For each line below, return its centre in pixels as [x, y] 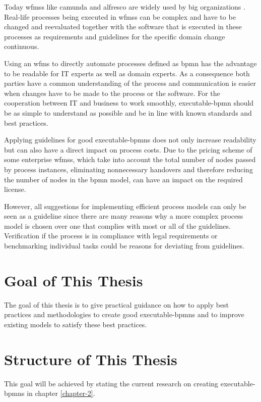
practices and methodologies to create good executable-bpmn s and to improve [124, 314]
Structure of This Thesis [91, 359]
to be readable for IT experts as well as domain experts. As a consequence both [127, 73]
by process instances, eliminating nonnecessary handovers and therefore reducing [128, 169]
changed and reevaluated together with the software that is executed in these [123, 27]
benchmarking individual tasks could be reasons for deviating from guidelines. [124, 246]
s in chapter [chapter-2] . [58, 393]
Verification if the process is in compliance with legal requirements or [111, 236]
